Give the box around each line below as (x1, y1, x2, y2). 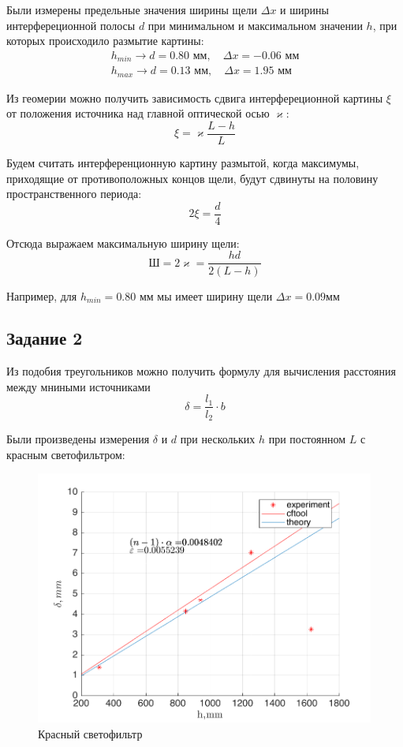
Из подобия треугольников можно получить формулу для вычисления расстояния (6, 363, 396, 379)
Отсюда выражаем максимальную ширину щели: (6, 234, 240, 251)
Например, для (6, 287, 77, 304)
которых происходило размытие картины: (6, 32, 204, 49)
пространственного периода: (6, 185, 142, 202)
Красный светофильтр (38, 726, 143, 742)
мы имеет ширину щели (157, 287, 273, 304)
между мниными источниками (6, 378, 151, 394)
